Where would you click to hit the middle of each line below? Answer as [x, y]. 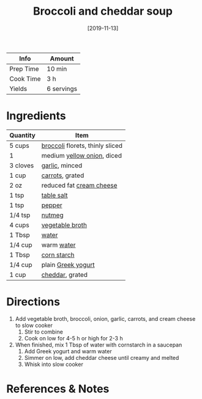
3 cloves [22, 165]
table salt [55, 195]
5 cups [19, 145]
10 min [57, 68]
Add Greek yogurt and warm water [68, 351]
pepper [52, 205]
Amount [62, 58]
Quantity [22, 135]
